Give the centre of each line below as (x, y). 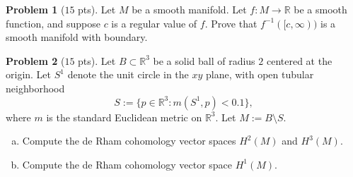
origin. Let (29, 74)
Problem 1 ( (35, 9)
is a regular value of (154, 23)
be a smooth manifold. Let (189, 9)
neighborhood (35, 88)
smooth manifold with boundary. (77, 37)
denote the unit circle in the (128, 74)
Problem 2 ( (35, 60)
